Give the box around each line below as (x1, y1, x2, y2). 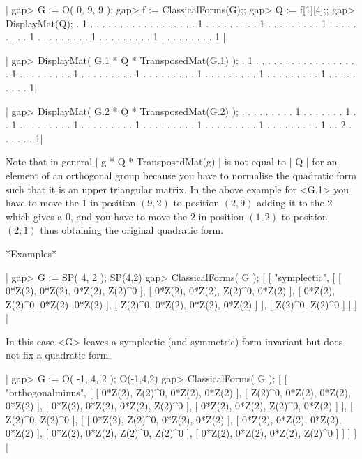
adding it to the (257, 195, 324, 210)
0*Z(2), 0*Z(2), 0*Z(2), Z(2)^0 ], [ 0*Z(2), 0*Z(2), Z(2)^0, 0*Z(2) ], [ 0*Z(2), (6, 283, 335, 298)
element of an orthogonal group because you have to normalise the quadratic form (6, 167, 356, 182)
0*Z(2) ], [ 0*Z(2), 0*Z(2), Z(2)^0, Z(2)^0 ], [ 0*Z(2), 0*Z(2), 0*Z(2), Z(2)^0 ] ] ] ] (6, 426, 357, 440)
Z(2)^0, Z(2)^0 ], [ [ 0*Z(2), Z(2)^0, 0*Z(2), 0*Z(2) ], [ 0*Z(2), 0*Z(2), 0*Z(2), (6, 412, 342, 426)
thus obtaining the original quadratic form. (40, 223, 224, 237)
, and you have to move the (70, 209, 188, 223)
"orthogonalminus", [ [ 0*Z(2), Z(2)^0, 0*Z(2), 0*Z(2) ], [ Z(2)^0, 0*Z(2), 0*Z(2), (6, 384, 351, 399)
